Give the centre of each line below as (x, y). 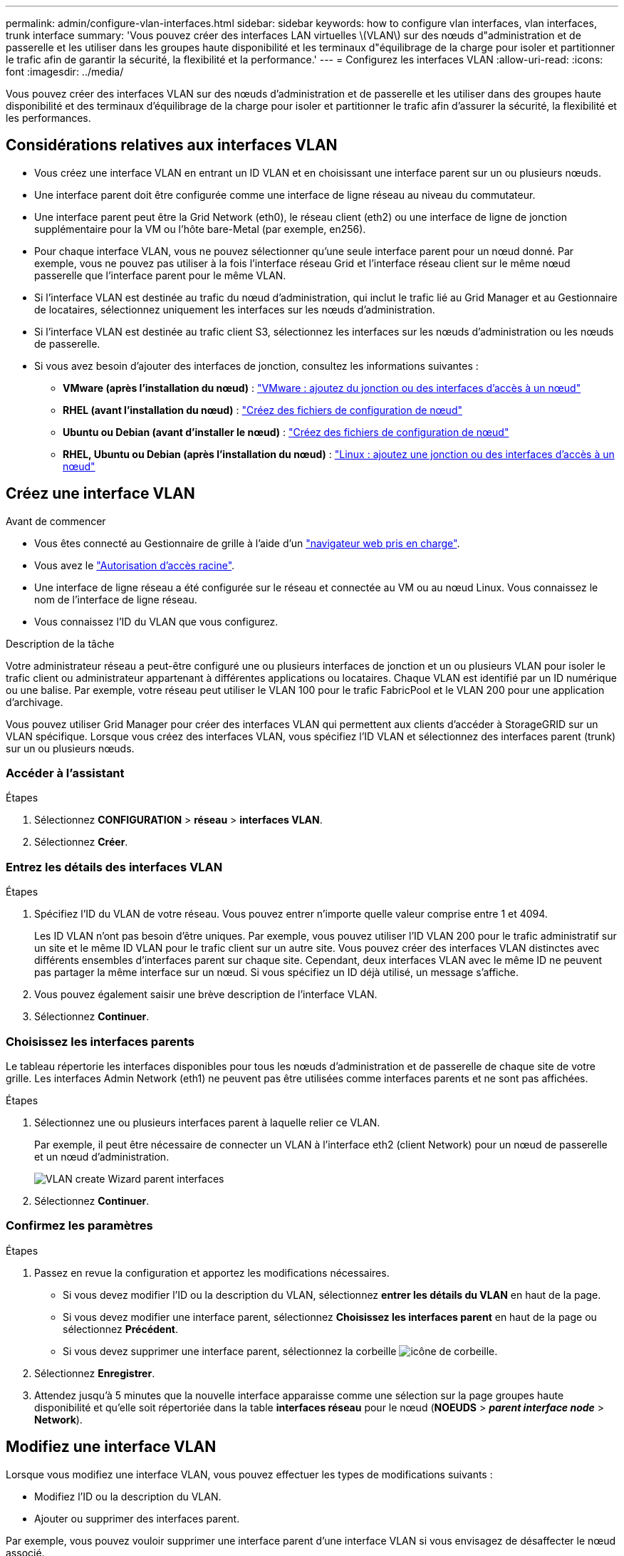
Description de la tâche (60, 643)
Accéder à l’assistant (65, 773)
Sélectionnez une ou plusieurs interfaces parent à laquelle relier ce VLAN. (207, 1122)
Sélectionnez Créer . (81, 842)
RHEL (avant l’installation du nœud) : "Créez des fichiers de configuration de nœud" (262, 410)
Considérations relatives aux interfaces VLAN (172, 145)
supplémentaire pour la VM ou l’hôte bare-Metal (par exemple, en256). (200, 229)
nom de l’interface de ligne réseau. (116, 599)
